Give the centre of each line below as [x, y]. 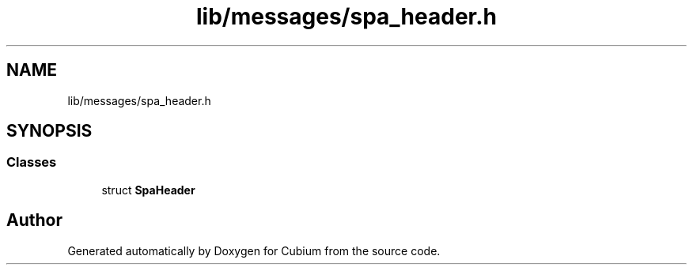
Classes [32, 162]
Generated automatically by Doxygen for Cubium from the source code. [254, 250]
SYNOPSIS [49, 131]
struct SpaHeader [148, 190]
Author [34, 220]
